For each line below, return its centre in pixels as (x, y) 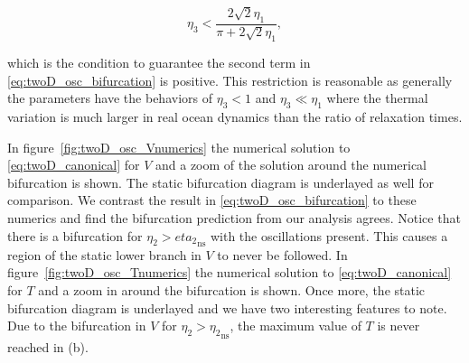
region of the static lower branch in (104, 254)
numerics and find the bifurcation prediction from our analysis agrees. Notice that (234, 217)
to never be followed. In (282, 254)
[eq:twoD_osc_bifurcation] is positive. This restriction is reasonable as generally (230, 80)
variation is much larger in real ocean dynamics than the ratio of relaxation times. (235, 117)
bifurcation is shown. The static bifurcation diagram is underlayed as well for (220, 182)
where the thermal (377, 98)
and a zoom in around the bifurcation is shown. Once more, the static (232, 290)
